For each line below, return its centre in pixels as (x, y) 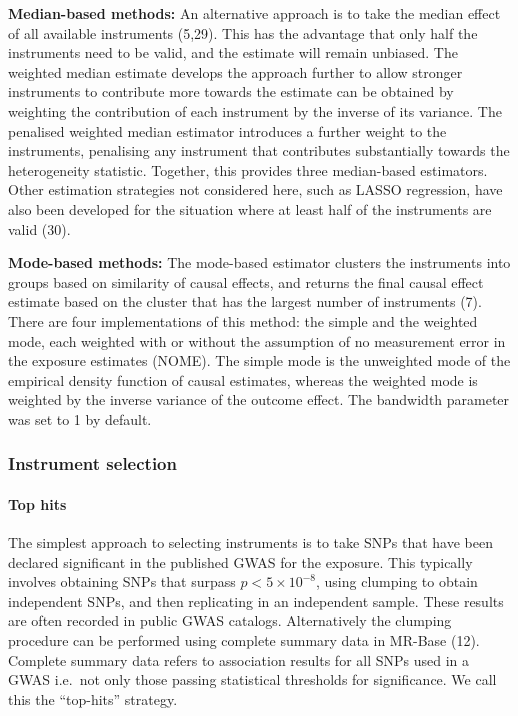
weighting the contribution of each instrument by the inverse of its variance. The (255, 110)
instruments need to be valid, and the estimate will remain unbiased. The (233, 52)
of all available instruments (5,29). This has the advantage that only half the (243, 32)
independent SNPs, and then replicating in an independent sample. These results (256, 600)
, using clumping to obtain (397, 581)
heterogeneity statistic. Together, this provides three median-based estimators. (248, 169)
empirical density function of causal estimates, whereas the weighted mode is (243, 379)
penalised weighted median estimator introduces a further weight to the (227, 130)
